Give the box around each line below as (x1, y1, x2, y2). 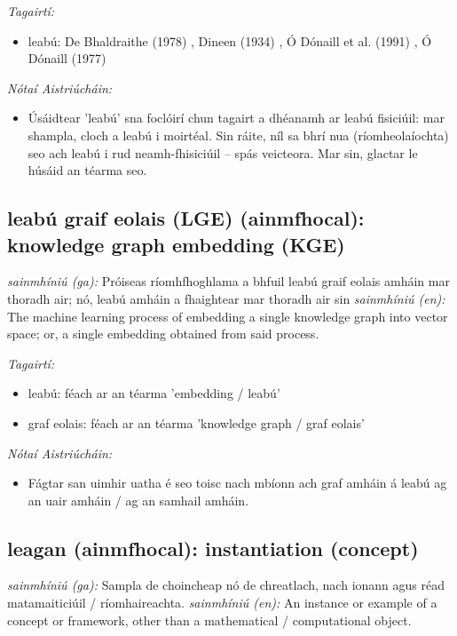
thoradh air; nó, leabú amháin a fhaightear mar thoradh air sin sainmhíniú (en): (7, 289, 445, 307)
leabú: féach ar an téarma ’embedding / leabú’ (28, 384, 280, 402)
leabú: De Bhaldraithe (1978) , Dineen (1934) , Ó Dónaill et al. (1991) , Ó (28, 31, 432, 50)
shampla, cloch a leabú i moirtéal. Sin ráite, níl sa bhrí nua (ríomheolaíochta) (28, 125, 449, 144)
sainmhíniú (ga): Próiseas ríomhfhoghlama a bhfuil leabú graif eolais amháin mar (7, 272, 450, 290)
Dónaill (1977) (28, 49, 106, 68)
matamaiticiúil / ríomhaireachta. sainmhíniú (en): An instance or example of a (7, 593, 437, 612)
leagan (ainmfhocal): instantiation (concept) (7, 534, 419, 561)
